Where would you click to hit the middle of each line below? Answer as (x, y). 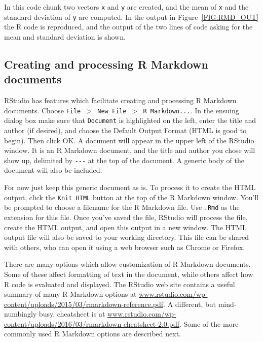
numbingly (21, 314)
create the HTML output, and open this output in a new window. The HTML (125, 227)
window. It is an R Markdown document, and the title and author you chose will (130, 150)
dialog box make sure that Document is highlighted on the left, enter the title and (130, 120)
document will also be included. (53, 170)
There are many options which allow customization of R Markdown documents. (127, 264)
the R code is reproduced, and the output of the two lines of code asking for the (128, 27)
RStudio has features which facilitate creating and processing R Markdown (120, 100)
